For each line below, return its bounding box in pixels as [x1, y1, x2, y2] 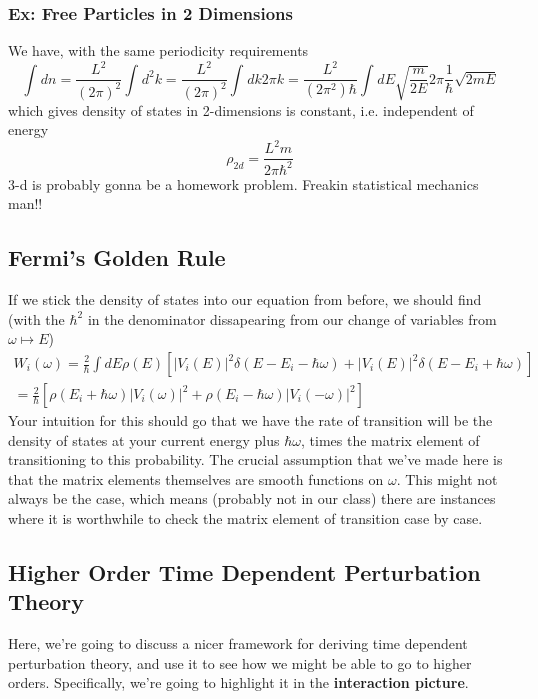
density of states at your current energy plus [8, 429, 280, 450]
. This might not [396, 468, 498, 489]
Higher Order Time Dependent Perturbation [8, 557, 481, 587]
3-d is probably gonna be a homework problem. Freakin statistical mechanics [8, 173, 479, 194]
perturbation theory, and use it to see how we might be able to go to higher [8, 652, 472, 673]
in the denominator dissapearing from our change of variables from [87, 308, 497, 329]
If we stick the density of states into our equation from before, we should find [8, 289, 482, 310]
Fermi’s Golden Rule [8, 242, 226, 273]
